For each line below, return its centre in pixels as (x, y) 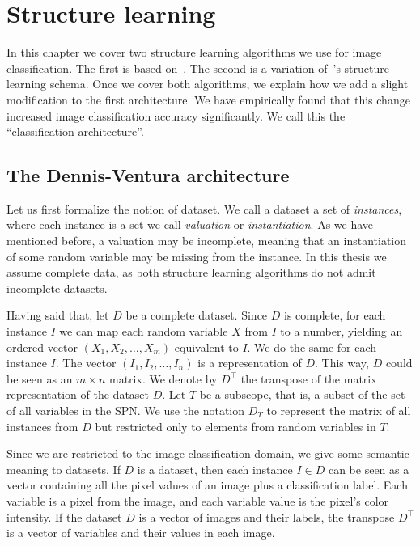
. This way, (342, 363)
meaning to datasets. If (64, 469)
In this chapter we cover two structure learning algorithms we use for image (194, 52)
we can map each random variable (144, 331)
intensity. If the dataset (64, 516)
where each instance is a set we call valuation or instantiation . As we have (190, 224)
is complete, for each (335, 315)
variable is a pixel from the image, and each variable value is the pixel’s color (198, 500)
